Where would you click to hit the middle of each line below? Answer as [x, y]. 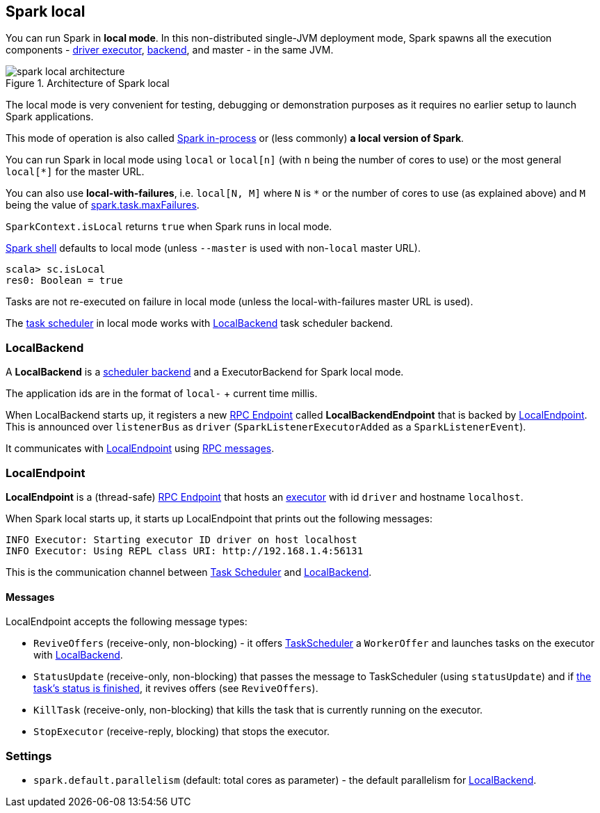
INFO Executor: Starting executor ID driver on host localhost [181, 539]
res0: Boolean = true [64, 281]
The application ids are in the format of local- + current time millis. [162, 394]
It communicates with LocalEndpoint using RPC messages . [140, 449]
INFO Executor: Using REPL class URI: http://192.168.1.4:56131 [185, 550]
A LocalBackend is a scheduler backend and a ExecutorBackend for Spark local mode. [205, 372]
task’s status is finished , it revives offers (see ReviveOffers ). [176, 689]
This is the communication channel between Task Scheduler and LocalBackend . [189, 572]
